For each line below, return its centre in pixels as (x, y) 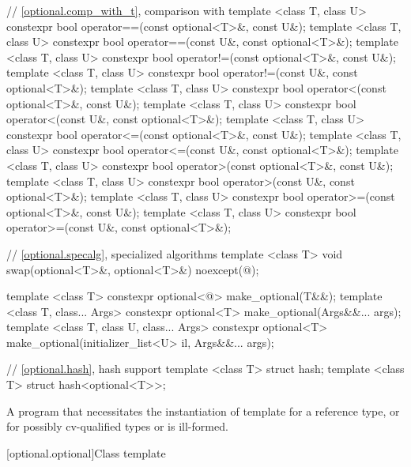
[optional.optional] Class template (86, 452)
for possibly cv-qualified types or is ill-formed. (117, 426)
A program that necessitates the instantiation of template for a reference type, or (203, 411)
